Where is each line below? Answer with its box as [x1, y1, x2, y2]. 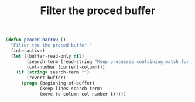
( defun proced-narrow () [5, 37, 66, 43]
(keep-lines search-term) [39, 86, 103, 92]
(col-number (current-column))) [26, 64, 106, 70]
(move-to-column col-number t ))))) [39, 91, 126, 97]
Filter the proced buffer [40, 4, 156, 17]
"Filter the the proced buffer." [11, 43, 93, 48]
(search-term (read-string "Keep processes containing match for [26, 58, 190, 65]
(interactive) [11, 48, 45, 54]
